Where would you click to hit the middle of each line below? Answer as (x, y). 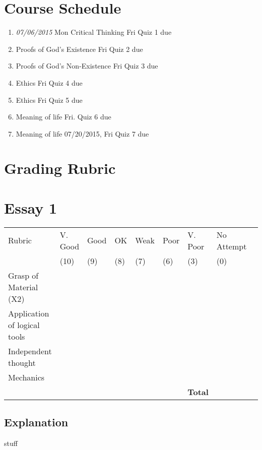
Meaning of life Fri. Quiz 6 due (63, 117)
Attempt (232, 246)
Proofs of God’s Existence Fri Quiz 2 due (79, 49)
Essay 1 (31, 207)
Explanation (36, 422)
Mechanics (26, 377)
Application (29, 313)
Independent (30, 351)
